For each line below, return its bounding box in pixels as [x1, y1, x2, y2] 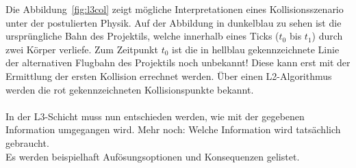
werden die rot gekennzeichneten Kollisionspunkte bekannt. [5, 82, 254, 96]
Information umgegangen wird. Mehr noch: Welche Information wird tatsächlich [5, 122, 341, 137]
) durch [311, 29, 343, 43]
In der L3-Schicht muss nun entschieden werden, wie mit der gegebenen [5, 109, 305, 123]
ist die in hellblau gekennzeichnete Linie [172, 42, 340, 56]
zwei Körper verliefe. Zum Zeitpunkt [5, 42, 158, 56]
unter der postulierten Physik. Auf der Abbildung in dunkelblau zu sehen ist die [5, 15, 342, 29]
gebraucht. [5, 135, 49, 150]
